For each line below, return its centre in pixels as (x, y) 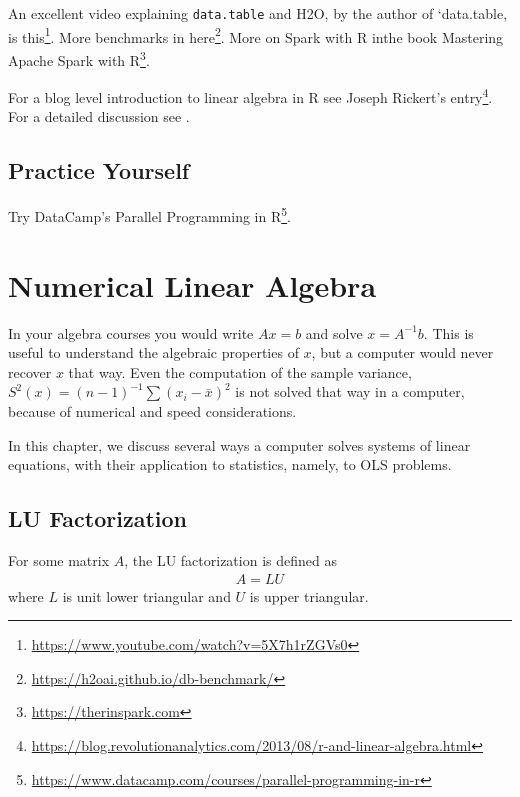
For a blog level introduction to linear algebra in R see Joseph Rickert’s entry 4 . (250, 95)
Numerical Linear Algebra (192, 284)
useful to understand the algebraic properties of (153, 352)
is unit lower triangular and (146, 595)
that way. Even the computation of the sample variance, (240, 371)
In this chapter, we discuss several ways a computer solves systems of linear (239, 444)
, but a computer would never (402, 352)
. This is (448, 332)
